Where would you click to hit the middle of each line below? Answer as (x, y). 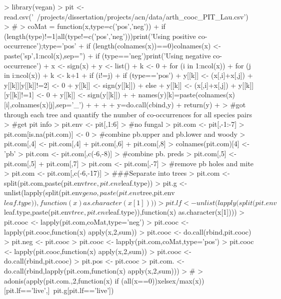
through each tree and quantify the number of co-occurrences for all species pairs (128, 114)
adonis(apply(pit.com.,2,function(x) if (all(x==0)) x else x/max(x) (103, 280)
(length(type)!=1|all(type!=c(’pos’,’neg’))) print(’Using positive (100, 36)
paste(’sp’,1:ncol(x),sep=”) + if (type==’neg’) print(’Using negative (107, 55)
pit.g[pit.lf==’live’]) (83, 290)
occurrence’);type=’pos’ (40, 46)
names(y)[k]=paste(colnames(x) (186, 95)
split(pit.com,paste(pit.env (44, 182)
